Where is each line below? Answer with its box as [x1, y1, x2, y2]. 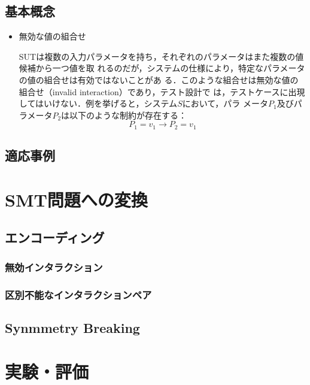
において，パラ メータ [182, 97, 268, 110]
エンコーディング [5, 228, 105, 247]
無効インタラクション [5, 259, 103, 274]
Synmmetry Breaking [5, 318, 140, 337]
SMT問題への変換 [5, 187, 148, 211]
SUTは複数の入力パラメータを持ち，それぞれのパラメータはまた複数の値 [19, 50, 304, 62]
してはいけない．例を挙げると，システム [19, 97, 178, 110]
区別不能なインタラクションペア [5, 287, 152, 302]
